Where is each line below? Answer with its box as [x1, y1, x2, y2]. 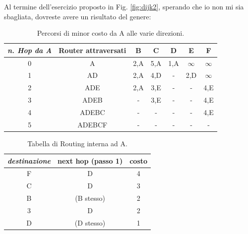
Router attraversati [59, 45, 126, 55]
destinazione [7, 155, 51, 166]
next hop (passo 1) [57, 155, 123, 166]
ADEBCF [77, 119, 108, 129]
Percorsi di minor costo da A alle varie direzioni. [37, 28, 185, 38]
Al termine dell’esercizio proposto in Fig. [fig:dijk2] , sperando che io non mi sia [4, 1, 244, 11]
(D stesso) [74, 217, 106, 228]
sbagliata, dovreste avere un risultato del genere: [4, 11, 151, 21]
